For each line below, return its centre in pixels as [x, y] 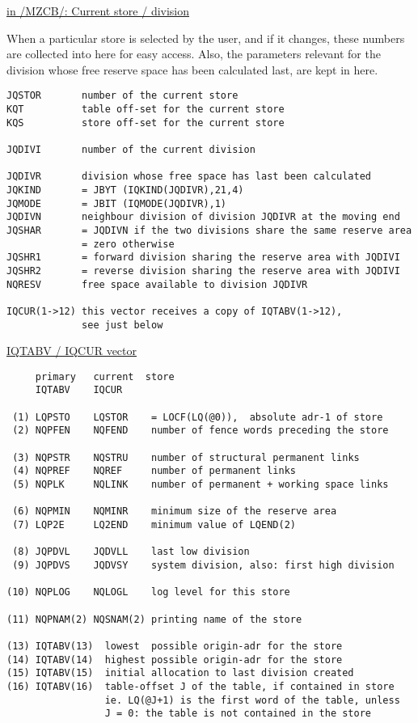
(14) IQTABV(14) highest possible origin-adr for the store [175, 660]
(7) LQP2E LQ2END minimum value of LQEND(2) [154, 525]
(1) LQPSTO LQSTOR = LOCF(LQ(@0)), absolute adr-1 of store [198, 417]
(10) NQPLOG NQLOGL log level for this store [148, 592]
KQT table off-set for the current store [146, 110]
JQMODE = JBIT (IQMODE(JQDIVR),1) [117, 203]
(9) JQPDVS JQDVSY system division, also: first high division [203, 565]
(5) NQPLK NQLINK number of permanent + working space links [201, 485]
